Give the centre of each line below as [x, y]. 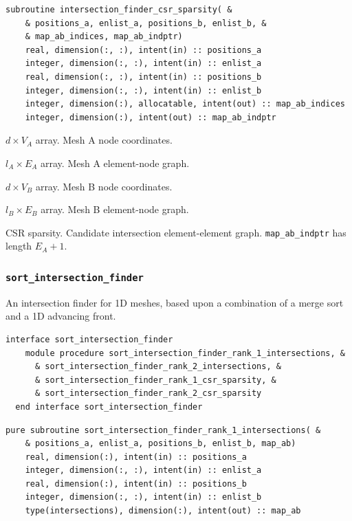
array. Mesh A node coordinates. [104, 140]
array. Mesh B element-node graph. [115, 209]
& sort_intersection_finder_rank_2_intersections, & [158, 367]
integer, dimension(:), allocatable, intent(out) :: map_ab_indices [185, 104]
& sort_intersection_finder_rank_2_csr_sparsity [148, 393]
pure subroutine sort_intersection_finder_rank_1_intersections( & [163, 430]
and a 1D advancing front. [61, 316]
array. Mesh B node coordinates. [104, 186]
